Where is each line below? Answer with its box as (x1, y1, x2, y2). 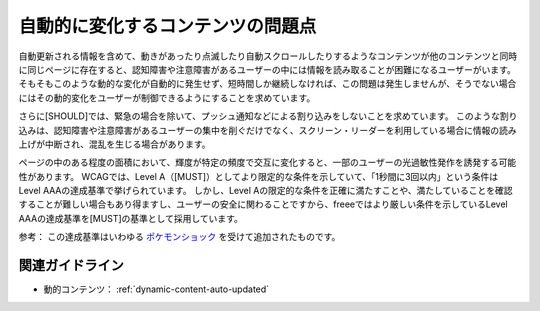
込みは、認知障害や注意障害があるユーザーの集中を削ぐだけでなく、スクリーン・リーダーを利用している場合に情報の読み (18, 124, 517, 136)
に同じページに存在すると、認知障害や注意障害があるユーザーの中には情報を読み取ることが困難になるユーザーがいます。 (18, 63, 517, 75)
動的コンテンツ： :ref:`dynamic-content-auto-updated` (43, 283, 270, 295)
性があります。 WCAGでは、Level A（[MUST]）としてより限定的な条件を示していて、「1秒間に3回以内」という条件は (18, 170, 499, 182)
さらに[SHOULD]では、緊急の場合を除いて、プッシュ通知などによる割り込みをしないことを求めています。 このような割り (18, 110, 518, 122)
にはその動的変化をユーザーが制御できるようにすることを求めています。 (18, 91, 316, 104)
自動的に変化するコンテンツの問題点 (18, 15, 317, 37)
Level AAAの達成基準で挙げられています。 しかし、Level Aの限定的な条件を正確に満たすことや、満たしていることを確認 (18, 185, 514, 197)
